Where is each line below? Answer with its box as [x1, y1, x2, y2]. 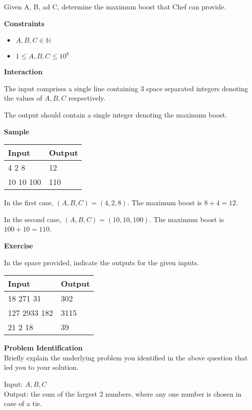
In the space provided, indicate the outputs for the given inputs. [4, 257, 199, 267]
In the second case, [4, 214, 62, 224]
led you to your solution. [4, 362, 79, 372]
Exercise [4, 240, 33, 250]
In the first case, [4, 197, 54, 208]
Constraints [4, 18, 45, 28]
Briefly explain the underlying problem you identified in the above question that [4, 352, 248, 362]
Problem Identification [4, 343, 83, 353]
